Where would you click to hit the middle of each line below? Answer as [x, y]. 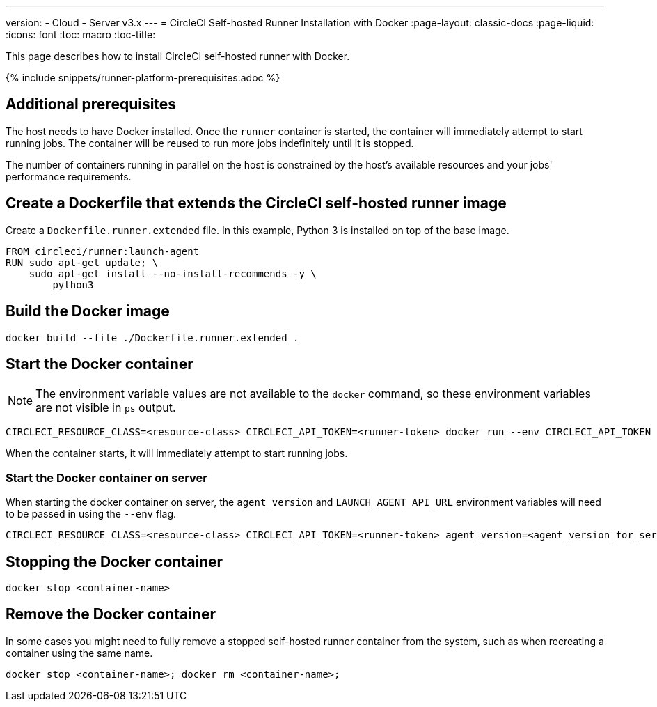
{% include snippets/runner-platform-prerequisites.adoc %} [143, 78]
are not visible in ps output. [106, 408]
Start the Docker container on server [106, 477]
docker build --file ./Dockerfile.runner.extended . [152, 337]
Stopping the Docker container [114, 561]
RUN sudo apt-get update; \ [82, 262]
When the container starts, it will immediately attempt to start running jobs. [177, 453]
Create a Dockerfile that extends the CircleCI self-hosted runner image [256, 203]
